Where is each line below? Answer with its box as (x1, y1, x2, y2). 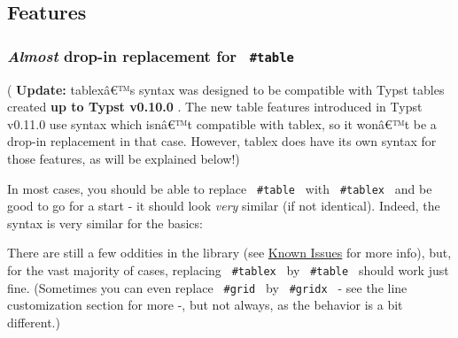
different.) (7, 312, 60, 331)
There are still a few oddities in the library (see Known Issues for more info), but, (7, 243, 452, 262)
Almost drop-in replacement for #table (7, 44, 294, 66)
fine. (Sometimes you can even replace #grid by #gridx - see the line (7, 278, 408, 296)
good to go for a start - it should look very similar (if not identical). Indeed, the (7, 196, 440, 215)
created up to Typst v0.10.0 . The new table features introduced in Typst (7, 97, 423, 116)
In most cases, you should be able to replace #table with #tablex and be (7, 179, 432, 197)
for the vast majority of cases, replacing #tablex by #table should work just (7, 260, 449, 279)
